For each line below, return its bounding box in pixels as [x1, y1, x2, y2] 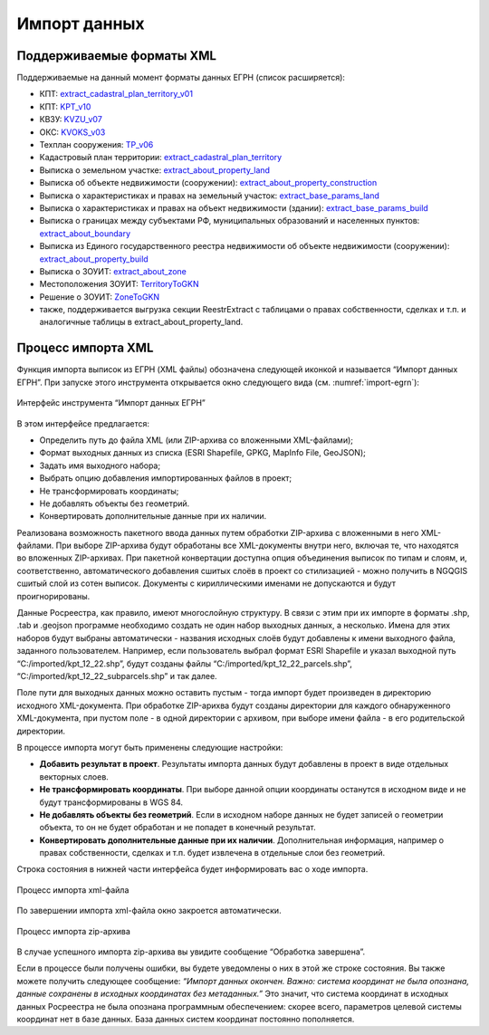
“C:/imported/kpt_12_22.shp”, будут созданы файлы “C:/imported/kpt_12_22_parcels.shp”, [16, 657, 353, 669]
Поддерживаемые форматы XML [16, 48, 217, 63]
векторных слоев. [39, 771, 109, 782]
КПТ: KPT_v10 [39, 101, 91, 112]
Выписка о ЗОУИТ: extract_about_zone [39, 265, 187, 276]
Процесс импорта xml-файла [16, 884, 129, 896]
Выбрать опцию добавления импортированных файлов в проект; [39, 473, 292, 484]
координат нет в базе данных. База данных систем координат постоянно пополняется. [16, 1013, 355, 1024]
